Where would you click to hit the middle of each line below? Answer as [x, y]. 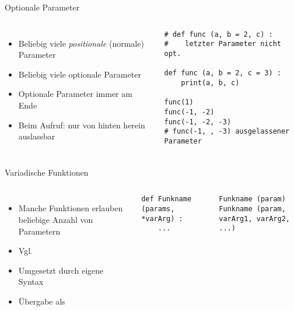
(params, [158, 209]
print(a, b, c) [210, 83]
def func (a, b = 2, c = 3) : [223, 73]
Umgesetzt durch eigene [61, 270]
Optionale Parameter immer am [75, 94]
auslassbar [37, 136]
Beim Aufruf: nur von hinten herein [82, 125]
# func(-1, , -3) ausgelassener [227, 132]
